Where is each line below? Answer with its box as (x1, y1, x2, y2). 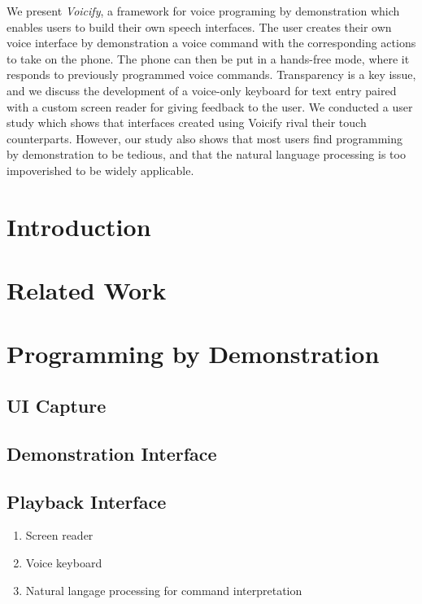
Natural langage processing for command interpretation (25, 581, 302, 598)
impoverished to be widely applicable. (7, 161, 194, 178)
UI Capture (7, 393, 107, 418)
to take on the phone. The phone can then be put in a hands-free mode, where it (7, 50, 410, 67)
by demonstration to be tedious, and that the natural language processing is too (7, 146, 406, 163)
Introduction (7, 209, 151, 243)
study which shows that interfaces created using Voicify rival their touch (7, 114, 367, 131)
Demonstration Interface (7, 440, 217, 466)
